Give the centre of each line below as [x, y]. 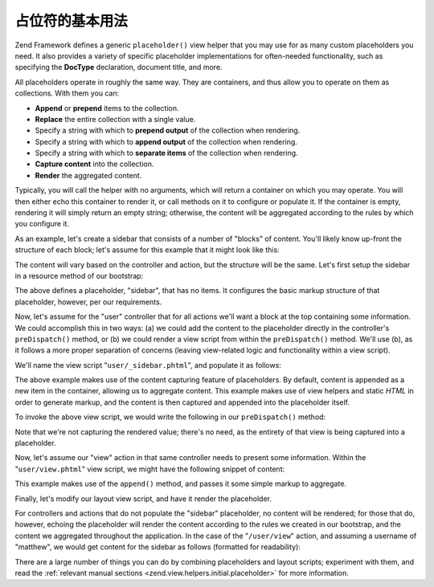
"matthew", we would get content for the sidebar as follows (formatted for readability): [158, 547]
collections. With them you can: [67, 93]
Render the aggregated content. [88, 175]
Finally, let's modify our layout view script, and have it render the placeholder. [143, 499]
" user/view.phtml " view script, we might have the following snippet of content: [150, 469]
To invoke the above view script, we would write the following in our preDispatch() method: [170, 417]
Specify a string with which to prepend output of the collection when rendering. [168, 130]
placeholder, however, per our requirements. [88, 302]
